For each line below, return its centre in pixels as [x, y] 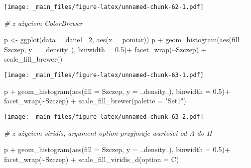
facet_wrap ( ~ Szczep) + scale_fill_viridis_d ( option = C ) [92, 159]
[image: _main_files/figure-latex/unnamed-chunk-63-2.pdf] [104, 117]
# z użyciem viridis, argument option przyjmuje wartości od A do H [108, 132]
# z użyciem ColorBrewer [43, 23]
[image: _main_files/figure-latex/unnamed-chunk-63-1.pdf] [104, 75]
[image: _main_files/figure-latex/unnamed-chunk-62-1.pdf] [104, 7]
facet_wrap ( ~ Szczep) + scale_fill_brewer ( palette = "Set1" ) [95, 101]
